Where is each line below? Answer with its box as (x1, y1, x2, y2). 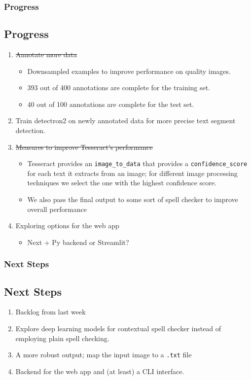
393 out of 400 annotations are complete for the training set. (27, 82, 211, 93)
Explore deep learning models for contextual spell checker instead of (15, 323, 221, 334)
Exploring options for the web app (15, 220, 119, 231)
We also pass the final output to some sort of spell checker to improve (27, 194, 238, 205)
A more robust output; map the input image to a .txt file (15, 349, 192, 360)
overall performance (27, 204, 87, 214)
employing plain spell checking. (15, 333, 109, 343)
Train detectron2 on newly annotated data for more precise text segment (15, 115, 236, 126)
